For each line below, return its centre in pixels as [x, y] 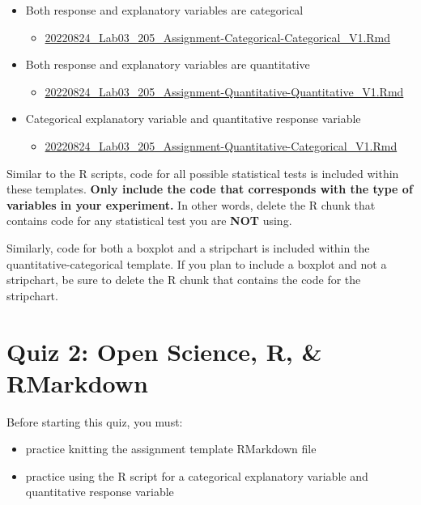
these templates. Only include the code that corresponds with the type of [210, 189]
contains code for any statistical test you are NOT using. [149, 221]
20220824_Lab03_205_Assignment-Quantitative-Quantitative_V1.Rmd [224, 91]
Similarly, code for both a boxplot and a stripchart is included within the [188, 247]
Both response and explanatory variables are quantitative [168, 64]
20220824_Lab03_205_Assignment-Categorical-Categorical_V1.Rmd [218, 37]
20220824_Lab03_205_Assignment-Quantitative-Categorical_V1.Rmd [221, 145]
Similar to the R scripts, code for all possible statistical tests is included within [203, 173]
